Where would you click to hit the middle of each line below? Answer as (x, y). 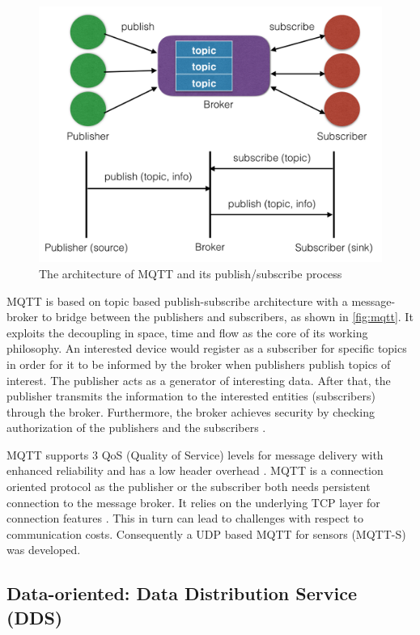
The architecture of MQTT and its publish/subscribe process (191, 273)
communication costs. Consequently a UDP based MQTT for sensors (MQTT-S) (206, 533)
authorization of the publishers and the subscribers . (136, 428)
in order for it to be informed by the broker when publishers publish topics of (199, 364)
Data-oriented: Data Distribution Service (182, 593)
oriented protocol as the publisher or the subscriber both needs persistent (189, 487)
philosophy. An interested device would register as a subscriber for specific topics (207, 348)
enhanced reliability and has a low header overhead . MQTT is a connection (195, 470)
